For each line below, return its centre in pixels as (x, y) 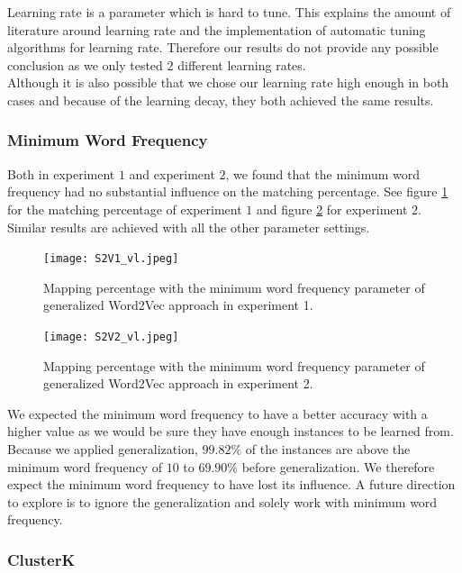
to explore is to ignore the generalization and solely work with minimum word (222, 501)
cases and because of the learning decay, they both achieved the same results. (221, 100)
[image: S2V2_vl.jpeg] (111, 337)
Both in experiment (61, 173)
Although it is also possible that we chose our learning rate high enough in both (228, 82)
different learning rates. (242, 64)
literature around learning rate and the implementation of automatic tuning (217, 29)
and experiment (172, 173)
